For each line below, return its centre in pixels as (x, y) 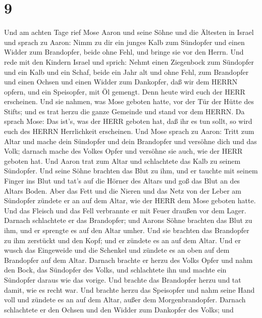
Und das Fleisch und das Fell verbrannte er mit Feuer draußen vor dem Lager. (125, 210)
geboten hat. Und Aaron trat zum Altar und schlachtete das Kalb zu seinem (122, 161)
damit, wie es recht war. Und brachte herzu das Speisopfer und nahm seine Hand (129, 289)
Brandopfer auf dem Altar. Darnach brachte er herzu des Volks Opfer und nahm (128, 260)
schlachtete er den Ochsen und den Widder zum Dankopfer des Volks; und (119, 309)
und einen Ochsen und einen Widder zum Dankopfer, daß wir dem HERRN (121, 82)
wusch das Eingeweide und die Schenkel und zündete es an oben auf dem (117, 250)
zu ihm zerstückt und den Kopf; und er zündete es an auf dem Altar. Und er (122, 240)
